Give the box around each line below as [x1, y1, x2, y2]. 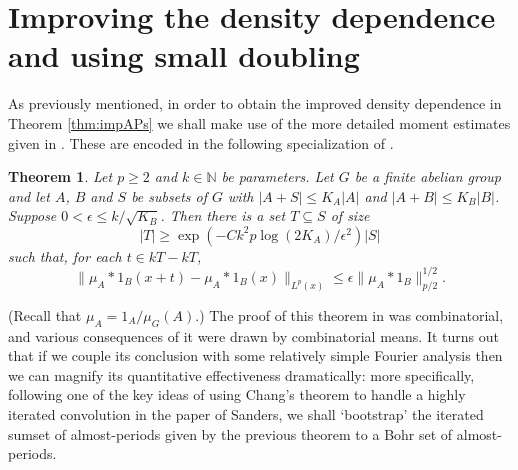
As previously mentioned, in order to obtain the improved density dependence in [8, 93, 502, 114]
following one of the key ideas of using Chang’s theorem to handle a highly [8, 384, 466, 405]
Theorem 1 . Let [8, 166, 113, 187]
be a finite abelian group [354, 166, 501, 187]
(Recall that [8, 304, 82, 325]
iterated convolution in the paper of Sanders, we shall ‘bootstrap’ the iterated [8, 404, 484, 424]
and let [8, 185, 50, 206]
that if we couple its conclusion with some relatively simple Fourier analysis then [8, 345, 503, 366]
